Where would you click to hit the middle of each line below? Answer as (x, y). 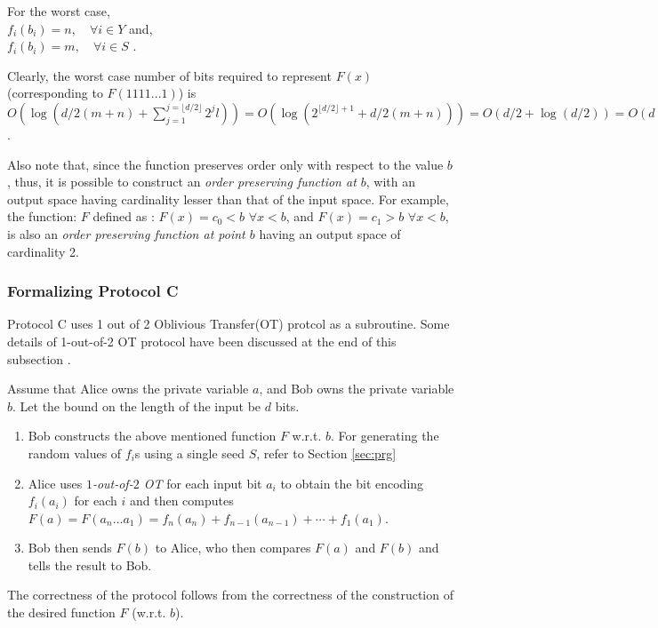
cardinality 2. (43, 251)
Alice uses (55, 483)
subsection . (39, 358)
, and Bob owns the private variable (357, 389)
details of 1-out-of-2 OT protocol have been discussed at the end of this (202, 341)
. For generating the (385, 436)
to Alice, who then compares (233, 548)
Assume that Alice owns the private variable (128, 389)
